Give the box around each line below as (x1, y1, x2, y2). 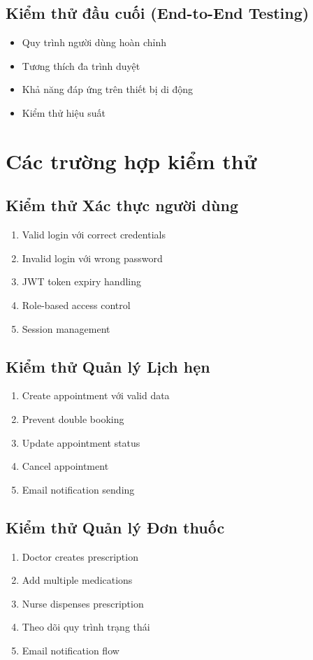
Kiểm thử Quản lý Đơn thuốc (6, 516, 225, 538)
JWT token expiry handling (22, 274, 142, 289)
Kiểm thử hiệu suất (22, 105, 105, 120)
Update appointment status (22, 435, 140, 450)
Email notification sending (22, 482, 135, 496)
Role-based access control (22, 297, 131, 312)
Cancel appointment (22, 459, 109, 473)
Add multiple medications (22, 573, 133, 587)
